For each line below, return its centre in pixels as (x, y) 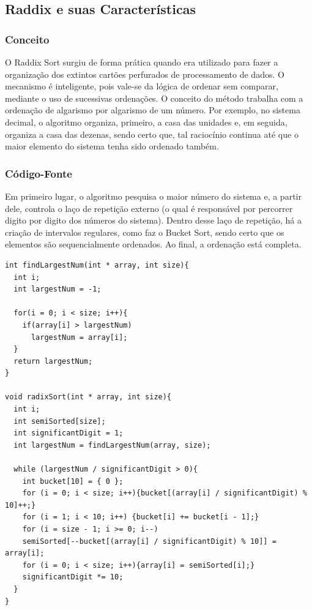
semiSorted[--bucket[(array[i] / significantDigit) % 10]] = (149, 541)
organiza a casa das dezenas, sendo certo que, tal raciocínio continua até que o (152, 134)
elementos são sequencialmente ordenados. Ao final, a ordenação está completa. (153, 244)
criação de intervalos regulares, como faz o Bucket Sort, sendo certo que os (145, 232)
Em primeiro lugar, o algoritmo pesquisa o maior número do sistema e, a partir (153, 196)
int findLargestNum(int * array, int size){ (97, 265)
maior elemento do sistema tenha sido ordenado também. (112, 146)
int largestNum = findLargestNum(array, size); (112, 445)
